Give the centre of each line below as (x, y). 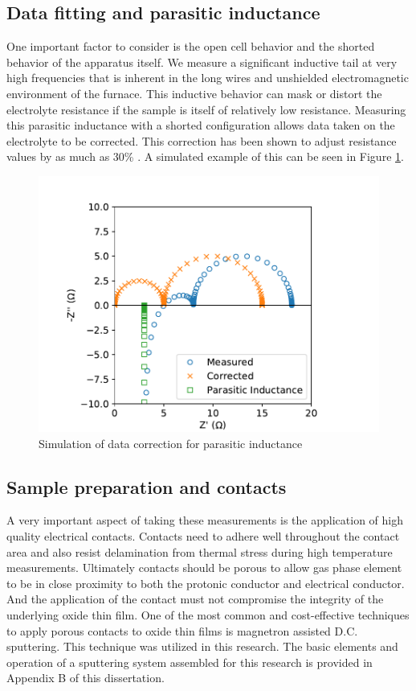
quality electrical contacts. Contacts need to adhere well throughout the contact (203, 535)
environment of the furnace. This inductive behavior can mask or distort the (194, 93)
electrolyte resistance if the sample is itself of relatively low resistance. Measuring (206, 109)
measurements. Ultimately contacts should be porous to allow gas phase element (204, 568)
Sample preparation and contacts (147, 486)
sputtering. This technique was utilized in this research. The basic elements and (202, 646)
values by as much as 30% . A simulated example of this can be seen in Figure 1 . (205, 156)
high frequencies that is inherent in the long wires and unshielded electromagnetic (208, 78)
